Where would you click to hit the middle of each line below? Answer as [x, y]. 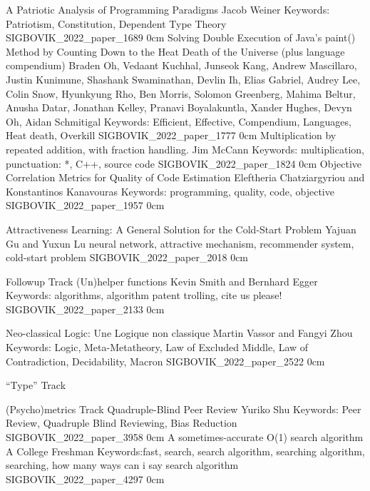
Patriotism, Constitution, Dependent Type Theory [116, 23]
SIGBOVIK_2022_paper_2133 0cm [85, 309]
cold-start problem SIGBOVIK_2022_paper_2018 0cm [127, 257]
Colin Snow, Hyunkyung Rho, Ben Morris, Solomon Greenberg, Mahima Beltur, [181, 93]
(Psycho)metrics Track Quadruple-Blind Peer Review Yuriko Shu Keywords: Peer [184, 409]
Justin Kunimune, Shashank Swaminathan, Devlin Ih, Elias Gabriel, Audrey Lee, [183, 79]
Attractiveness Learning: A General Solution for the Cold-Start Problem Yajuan [181, 229]
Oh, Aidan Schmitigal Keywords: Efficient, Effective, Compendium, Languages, [179, 121]
